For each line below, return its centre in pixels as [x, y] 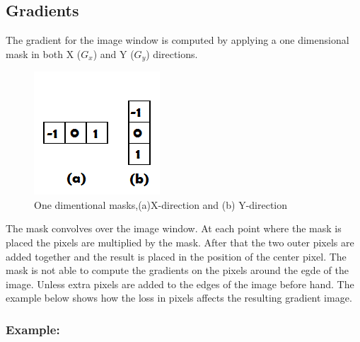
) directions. [172, 53]
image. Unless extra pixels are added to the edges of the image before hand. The [180, 284]
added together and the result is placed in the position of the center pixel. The [176, 256]
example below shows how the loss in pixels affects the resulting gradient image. [179, 298]
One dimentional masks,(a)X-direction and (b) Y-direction [161, 204]
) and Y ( [114, 53]
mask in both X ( [43, 53]
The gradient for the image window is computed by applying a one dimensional [178, 40]
